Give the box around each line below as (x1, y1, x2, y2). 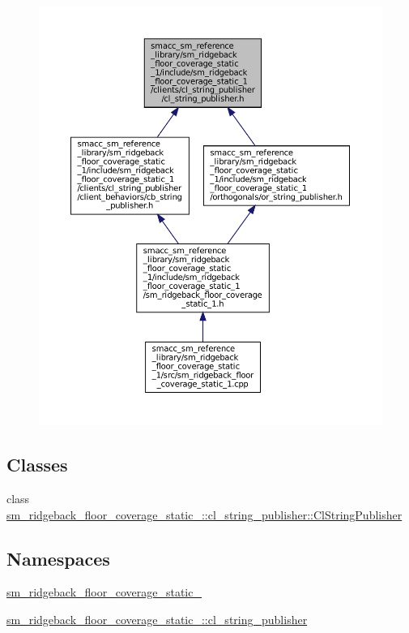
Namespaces (6, 545, 110, 571)
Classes (6, 452, 68, 477)
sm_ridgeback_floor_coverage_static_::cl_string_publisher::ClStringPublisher (6, 506, 403, 523)
